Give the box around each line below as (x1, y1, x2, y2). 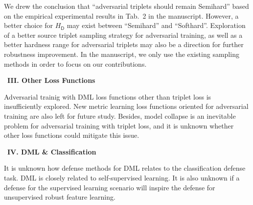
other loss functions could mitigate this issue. (4, 130, 139, 140)
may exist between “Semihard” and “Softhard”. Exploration (67, 20, 246, 30)
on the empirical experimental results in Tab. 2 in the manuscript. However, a (4, 10, 239, 21)
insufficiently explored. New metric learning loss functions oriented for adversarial (4, 101, 249, 111)
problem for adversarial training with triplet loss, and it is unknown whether (4, 120, 234, 130)
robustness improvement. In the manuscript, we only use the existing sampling (4, 49, 239, 59)
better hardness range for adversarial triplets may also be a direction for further (4, 39, 244, 50)
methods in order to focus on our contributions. (4, 58, 147, 69)
